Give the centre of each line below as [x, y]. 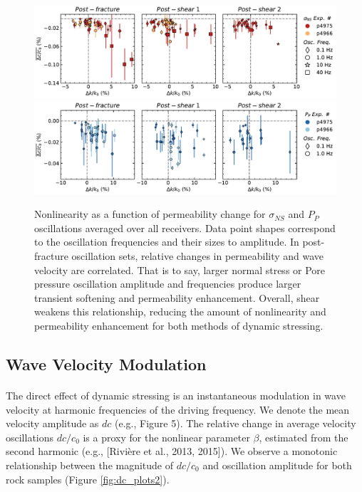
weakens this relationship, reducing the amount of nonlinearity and [180, 312]
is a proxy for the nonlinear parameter [166, 437]
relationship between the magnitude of [90, 465]
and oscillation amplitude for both [277, 465]
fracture [51, 256]
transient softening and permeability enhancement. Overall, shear [177, 297]
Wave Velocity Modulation [106, 363]
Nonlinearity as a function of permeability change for [150, 214]
